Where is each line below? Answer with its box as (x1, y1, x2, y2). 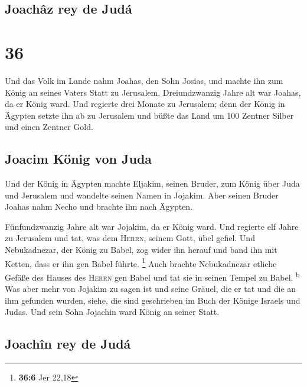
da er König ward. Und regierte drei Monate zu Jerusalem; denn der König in (5, 97, 285, 110)
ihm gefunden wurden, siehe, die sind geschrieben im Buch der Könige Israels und (5, 294, 301, 306)
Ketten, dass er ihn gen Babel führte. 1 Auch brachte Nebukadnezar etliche (5, 255, 277, 269)
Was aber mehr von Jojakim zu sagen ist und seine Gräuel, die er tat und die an (5, 282, 296, 295)
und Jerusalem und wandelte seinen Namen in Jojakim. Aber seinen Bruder (5, 188, 279, 201)
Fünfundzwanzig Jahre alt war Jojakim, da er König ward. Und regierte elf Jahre (5, 220, 299, 232)
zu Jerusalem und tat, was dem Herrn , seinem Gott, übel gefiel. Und (5, 232, 255, 244)
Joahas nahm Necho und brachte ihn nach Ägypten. (5, 200, 193, 213)
